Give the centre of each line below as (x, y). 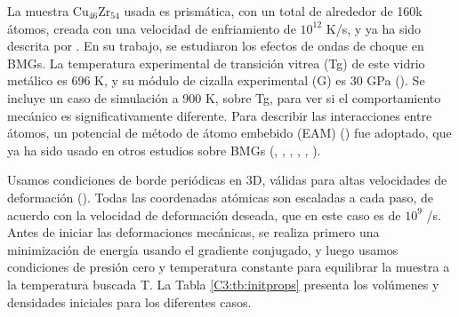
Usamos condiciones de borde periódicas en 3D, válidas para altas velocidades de (227, 180)
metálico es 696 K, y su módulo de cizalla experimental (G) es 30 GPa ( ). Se (216, 80)
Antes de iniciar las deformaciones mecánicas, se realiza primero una (193, 232)
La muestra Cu (48, 11)
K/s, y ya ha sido (374, 28)
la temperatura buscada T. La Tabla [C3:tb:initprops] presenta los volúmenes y (223, 284)
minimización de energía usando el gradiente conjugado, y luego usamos (203, 249)
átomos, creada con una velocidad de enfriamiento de (152, 28)
